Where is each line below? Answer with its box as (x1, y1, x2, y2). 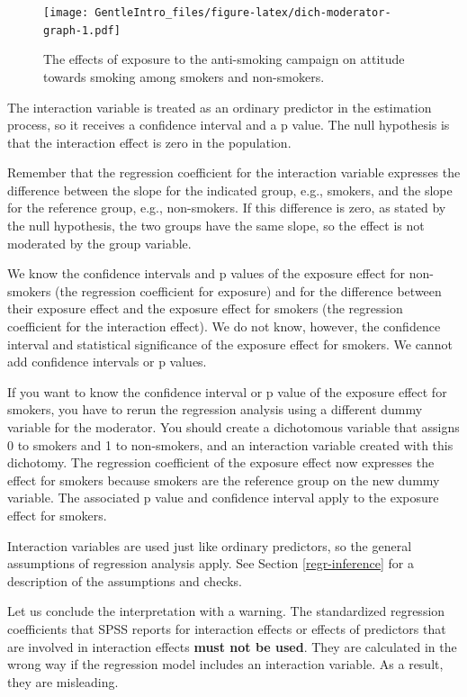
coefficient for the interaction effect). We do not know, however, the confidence (7, 317, 441, 336)
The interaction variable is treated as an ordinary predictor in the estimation (7, 97, 432, 116)
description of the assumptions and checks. (7, 571, 242, 590)
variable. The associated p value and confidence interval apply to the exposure (7, 488, 439, 507)
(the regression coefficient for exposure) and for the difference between (55, 281, 442, 300)
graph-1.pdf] (43, 23, 121, 37)
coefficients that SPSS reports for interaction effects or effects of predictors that (7, 619, 446, 638)
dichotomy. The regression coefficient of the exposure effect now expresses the (7, 453, 435, 472)
